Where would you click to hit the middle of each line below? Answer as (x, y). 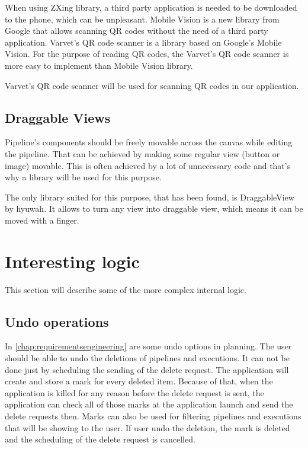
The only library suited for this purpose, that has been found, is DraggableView (150, 197)
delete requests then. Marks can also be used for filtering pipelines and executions (153, 416)
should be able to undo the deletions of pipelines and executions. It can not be (147, 358)
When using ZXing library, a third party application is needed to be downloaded (151, 7)
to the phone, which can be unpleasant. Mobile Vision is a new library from (142, 19)
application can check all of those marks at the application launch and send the (149, 404)
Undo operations (57, 321)
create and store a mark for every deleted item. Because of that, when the (139, 381)
